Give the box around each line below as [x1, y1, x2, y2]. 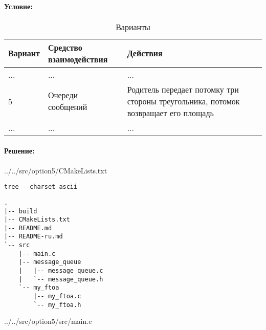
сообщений [48, 101, 87, 113]
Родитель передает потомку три [127, 83, 239, 95]
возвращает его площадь [127, 106, 214, 119]
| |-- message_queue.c [18, 267, 103, 275]
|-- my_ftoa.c [33, 293, 81, 300]
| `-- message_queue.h [18, 275, 103, 283]
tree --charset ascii [4, 183, 78, 191]
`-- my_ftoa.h [33, 301, 81, 309]
